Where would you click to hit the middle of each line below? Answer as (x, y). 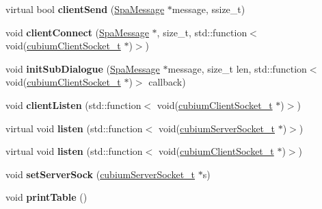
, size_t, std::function (202, 32)
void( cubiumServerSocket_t (216, 128)
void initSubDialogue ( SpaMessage (83, 68)
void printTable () (46, 197)
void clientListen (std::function (73, 104)
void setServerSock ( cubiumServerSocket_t (100, 174)
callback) (167, 82)
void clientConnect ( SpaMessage (77, 32)
